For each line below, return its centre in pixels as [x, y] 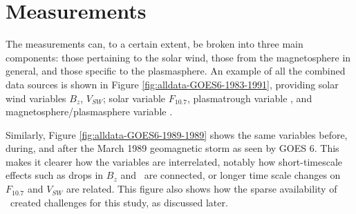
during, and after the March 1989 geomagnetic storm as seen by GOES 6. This [172, 148]
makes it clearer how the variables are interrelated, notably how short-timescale [174, 161]
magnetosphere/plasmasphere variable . [89, 111]
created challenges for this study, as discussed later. [119, 202]
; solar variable [134, 98]
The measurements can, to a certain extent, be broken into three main [154, 44]
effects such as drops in [55, 175]
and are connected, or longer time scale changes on [231, 175]
